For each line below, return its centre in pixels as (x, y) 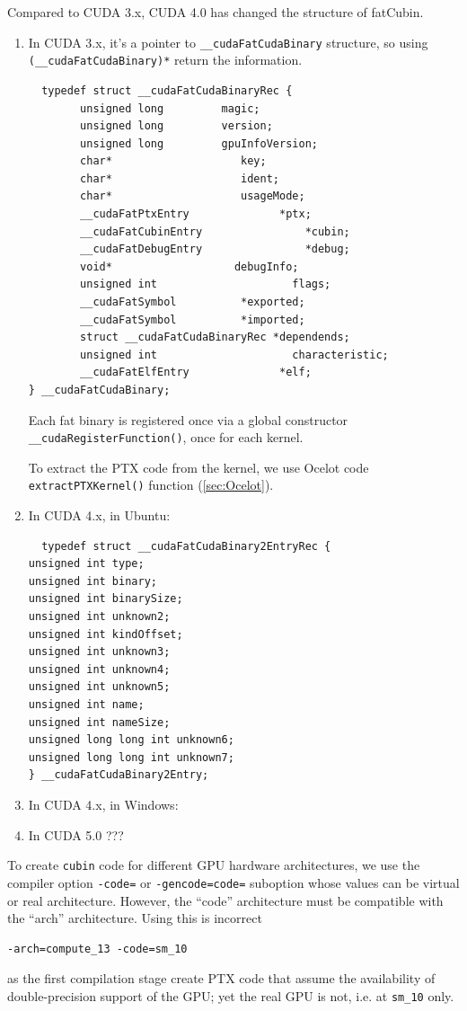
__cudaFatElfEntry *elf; (196, 372)
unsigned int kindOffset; (106, 634)
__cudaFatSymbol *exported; (193, 302)
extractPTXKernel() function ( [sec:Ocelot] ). (151, 485)
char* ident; (180, 178)
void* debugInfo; (189, 266)
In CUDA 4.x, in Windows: (103, 804)
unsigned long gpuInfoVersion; (199, 143)
